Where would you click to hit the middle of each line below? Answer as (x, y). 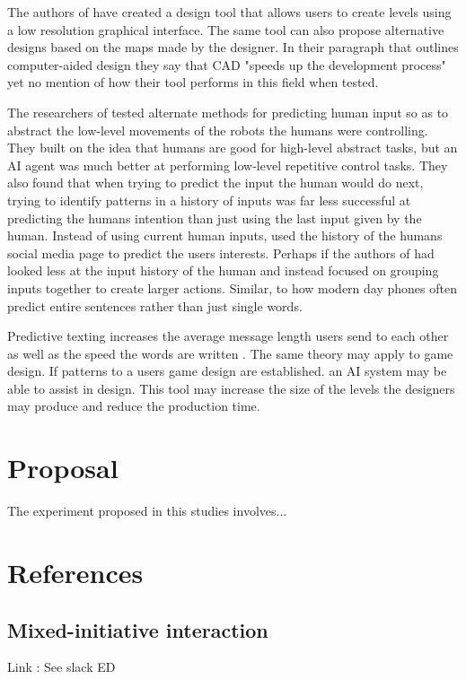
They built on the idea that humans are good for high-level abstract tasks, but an (233, 148)
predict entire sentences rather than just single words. (155, 305)
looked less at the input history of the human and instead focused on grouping (223, 270)
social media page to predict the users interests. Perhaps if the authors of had (221, 252)
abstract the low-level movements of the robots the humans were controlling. (218, 130)
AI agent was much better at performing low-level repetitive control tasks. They (228, 165)
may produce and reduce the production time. (134, 406)
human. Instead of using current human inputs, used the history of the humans (225, 235)
